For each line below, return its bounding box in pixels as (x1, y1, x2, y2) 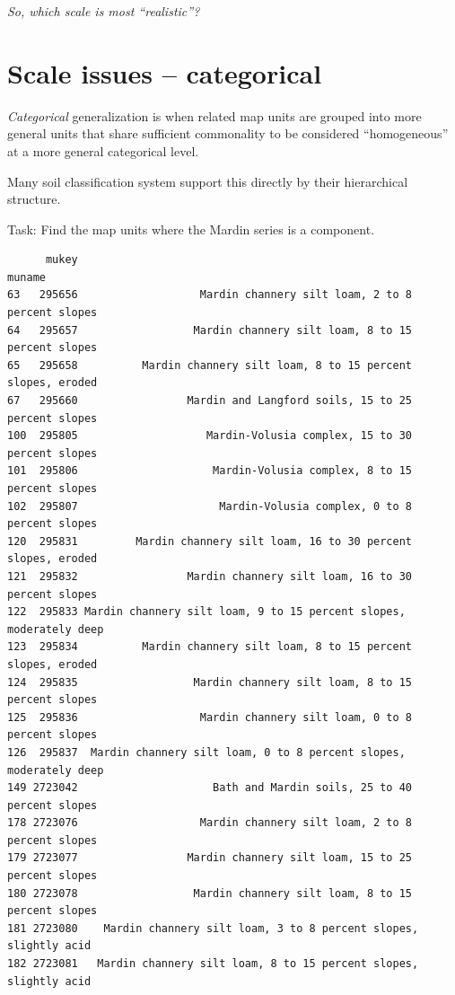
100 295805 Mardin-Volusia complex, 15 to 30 (7, 429, 413, 443)
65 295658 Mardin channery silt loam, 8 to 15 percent (7, 358, 413, 372)
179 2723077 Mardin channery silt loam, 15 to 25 (7, 851, 413, 865)
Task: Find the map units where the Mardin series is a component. (7, 219, 375, 238)
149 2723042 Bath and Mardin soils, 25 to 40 (7, 781, 413, 795)
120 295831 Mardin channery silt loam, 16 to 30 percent (7, 534, 413, 548)
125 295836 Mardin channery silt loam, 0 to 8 (7, 710, 413, 724)
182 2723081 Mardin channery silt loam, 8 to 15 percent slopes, (7, 957, 419, 971)
